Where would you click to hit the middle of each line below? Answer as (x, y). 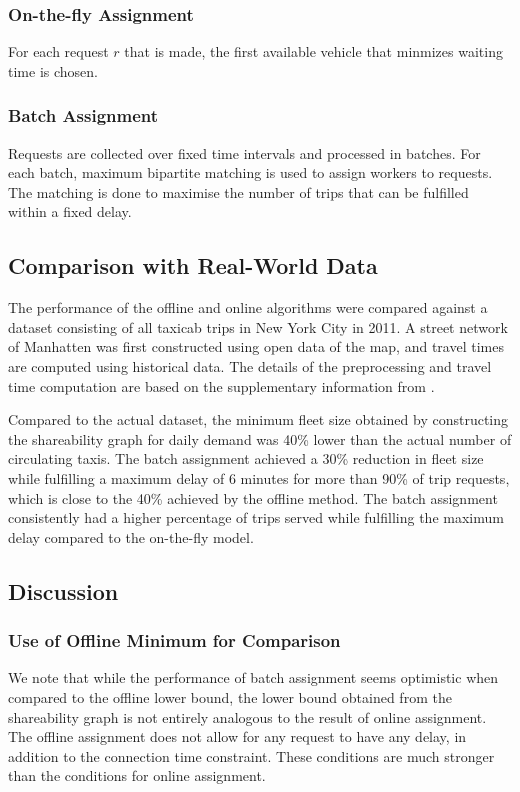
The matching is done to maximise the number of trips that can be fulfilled (238, 191)
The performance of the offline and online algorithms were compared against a (248, 307)
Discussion (63, 590)
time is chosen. (53, 70)
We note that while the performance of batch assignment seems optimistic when (253, 677)
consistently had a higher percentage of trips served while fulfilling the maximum (256, 517)
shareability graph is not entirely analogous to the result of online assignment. (247, 716)
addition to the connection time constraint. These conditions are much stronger (251, 755)
